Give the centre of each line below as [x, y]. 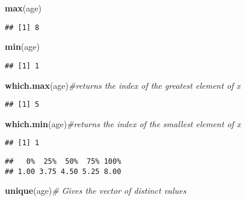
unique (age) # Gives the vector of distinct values [96, 190]
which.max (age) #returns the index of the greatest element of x [123, 85]
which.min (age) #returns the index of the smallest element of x [123, 123]
